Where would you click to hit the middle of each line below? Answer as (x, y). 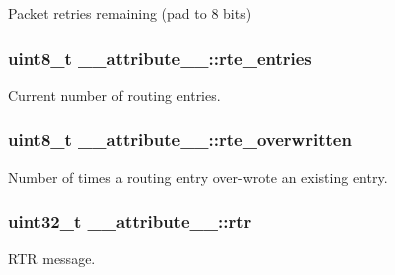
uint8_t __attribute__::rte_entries (160, 57)
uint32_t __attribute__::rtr (130, 221)
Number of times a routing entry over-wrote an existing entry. (198, 176)
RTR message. (52, 258)
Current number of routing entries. (114, 94)
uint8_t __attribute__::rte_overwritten (180, 139)
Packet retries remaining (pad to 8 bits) (130, 13)
